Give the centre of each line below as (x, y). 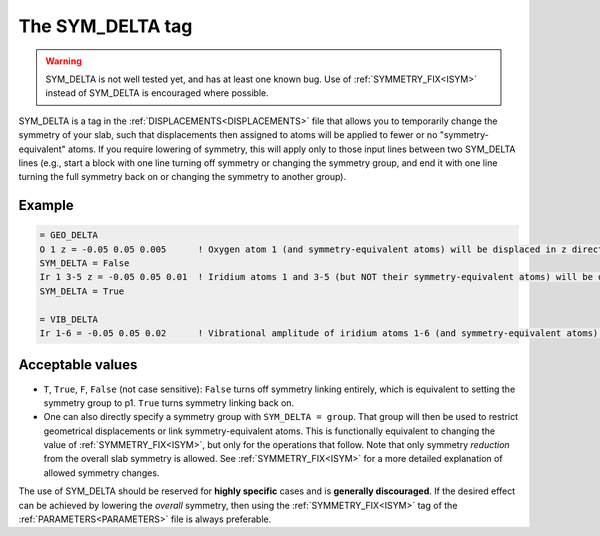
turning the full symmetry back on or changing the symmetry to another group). (182, 177)
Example (46, 205)
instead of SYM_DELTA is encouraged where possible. (157, 93)
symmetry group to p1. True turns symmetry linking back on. (169, 402)
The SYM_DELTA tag (105, 26)
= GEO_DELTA (69, 235)
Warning (63, 61)
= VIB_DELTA (69, 319)
